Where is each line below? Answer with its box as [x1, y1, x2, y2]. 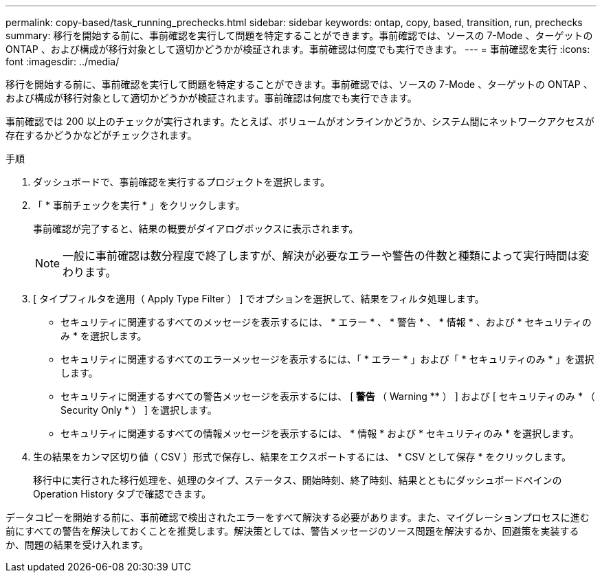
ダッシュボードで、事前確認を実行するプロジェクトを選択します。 [33, 176, 331, 188]
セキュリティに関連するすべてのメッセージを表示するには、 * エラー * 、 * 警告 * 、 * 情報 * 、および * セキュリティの [60, 316, 592, 328]
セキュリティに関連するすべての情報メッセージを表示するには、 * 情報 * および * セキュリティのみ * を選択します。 [60, 427, 579, 439]
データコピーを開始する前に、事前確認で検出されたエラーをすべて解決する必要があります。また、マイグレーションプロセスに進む [5, 511, 590, 523]
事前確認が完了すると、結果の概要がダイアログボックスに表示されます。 [33, 223, 359, 234]
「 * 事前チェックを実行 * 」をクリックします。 [33, 199, 245, 211]
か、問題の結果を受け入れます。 [5, 539, 149, 551]
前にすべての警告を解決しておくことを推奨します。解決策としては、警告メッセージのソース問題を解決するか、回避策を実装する [5, 525, 579, 537]
